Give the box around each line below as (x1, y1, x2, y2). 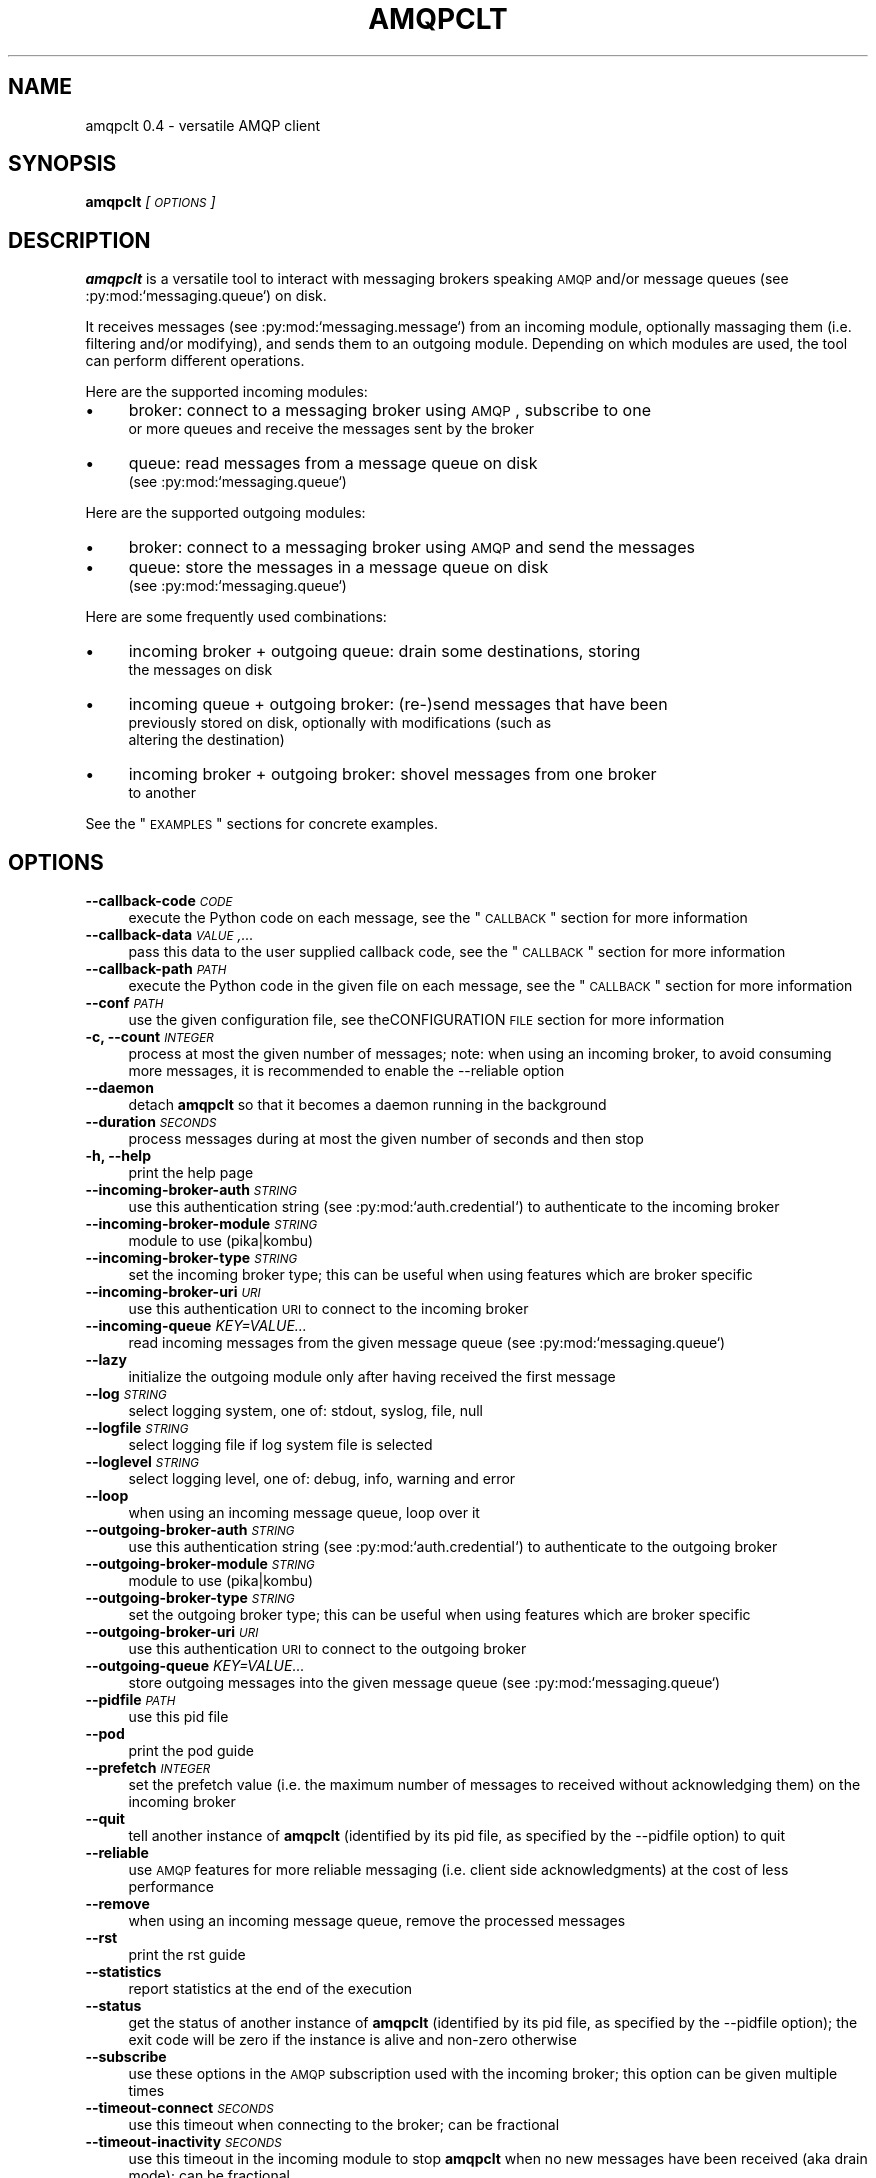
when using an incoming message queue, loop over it (128, 1504, 480, 1522)
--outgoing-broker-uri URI (85, 1623, 259, 1641)
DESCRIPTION (8, 227, 151, 253)
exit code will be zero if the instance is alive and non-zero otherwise (128, 2031, 577, 2049)
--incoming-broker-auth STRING (85, 1181, 297, 1199)
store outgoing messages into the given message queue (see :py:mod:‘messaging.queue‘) (128, 1674, 721, 1692)
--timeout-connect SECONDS (85, 2099, 274, 2117)
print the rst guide (128, 1946, 246, 1964)
